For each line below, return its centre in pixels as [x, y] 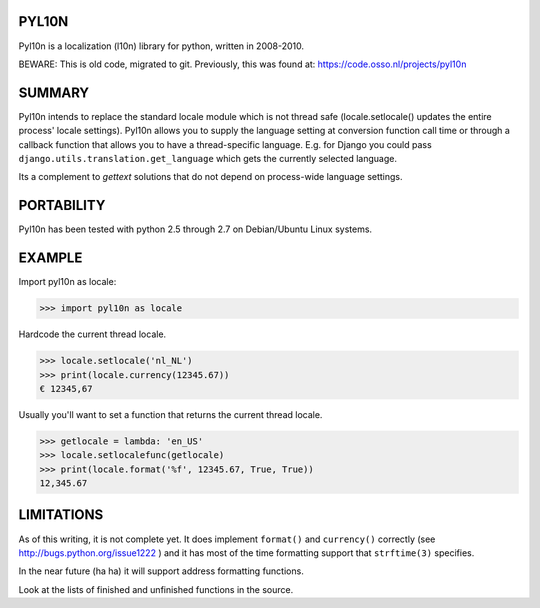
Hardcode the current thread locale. [92, 334]
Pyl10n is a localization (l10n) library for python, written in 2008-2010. [161, 46]
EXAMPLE [50, 258]
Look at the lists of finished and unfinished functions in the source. [156, 589]
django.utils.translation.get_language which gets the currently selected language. [207, 158]
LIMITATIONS [61, 515]
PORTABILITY [62, 205]
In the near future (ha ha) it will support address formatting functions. [161, 571]
